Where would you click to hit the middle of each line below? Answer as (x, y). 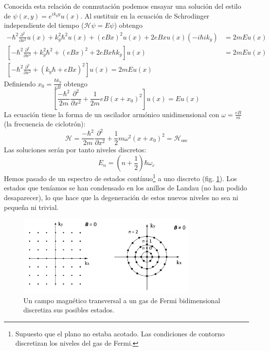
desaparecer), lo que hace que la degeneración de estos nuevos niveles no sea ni (121, 197)
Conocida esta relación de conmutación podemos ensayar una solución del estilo (123, 6)
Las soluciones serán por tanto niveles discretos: (75, 150)
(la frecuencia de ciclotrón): (45, 124)
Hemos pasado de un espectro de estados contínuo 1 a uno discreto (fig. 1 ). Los (120, 177)
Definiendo (20, 83)
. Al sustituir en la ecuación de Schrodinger (145, 15)
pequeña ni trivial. (31, 207)
